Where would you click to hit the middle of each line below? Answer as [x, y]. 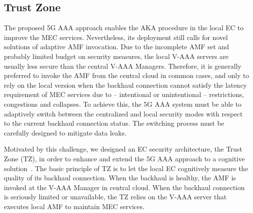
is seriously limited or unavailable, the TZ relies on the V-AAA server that [115, 197]
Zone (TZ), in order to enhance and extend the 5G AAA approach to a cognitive [125, 158]
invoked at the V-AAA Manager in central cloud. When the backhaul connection [124, 187]
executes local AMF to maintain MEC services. [74, 206]
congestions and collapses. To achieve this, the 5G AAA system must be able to [123, 104]
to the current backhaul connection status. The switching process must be [114, 123]
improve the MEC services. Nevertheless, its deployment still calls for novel [116, 37]
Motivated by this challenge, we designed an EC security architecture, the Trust [123, 149]
